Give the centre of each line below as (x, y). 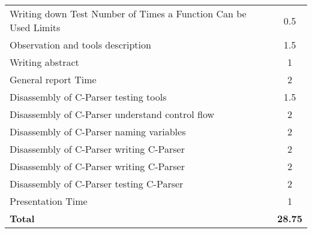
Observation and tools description (80, 45)
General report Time (53, 79)
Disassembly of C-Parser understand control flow (112, 114)
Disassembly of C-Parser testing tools (88, 97)
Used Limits (35, 27)
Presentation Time (49, 201)
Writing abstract (44, 62)
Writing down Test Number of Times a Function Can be (128, 13)
